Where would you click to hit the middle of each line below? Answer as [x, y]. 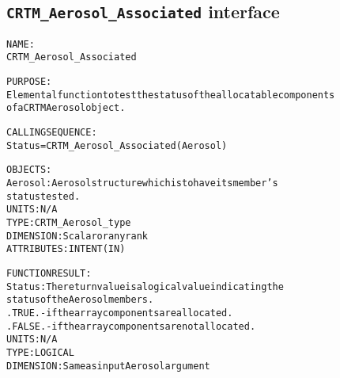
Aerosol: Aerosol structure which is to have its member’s [142, 183]
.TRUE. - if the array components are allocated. [120, 313]
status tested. [43, 196]
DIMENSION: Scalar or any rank [77, 236]
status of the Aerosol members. [80, 300]
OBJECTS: [29, 170]
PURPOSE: [29, 82]
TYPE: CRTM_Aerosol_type [69, 223]
